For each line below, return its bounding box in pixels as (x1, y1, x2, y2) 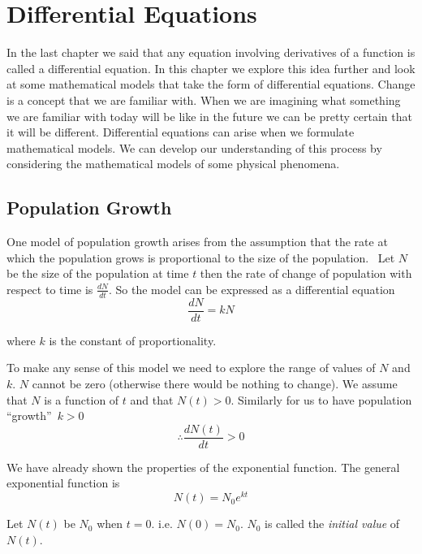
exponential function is (6, 474, 120, 491)
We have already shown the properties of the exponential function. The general (6, 458, 400, 475)
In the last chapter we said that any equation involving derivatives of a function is (6, 44, 416, 61)
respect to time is (6, 280, 93, 297)
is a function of (44, 391, 119, 408)
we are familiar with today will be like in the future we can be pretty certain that (6, 107, 412, 124)
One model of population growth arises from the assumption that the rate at (6, 233, 388, 250)
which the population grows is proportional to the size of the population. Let (6, 249, 395, 266)
